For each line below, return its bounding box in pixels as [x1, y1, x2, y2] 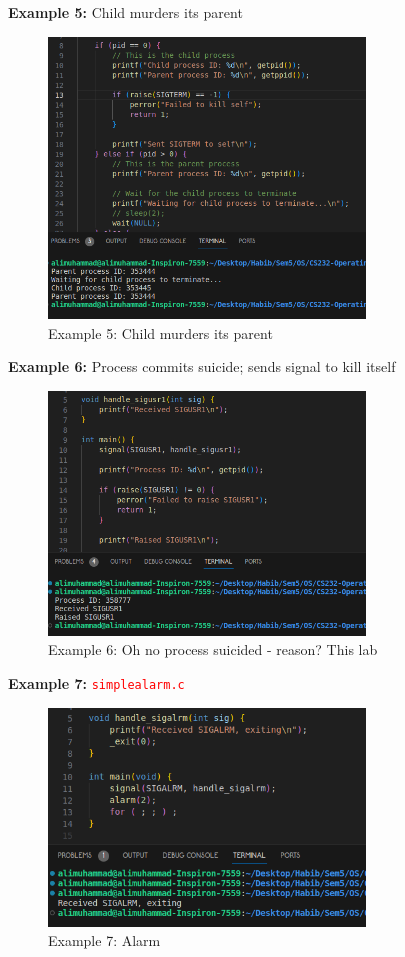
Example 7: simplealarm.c [8, 672, 185, 693]
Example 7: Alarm [48, 930, 161, 951]
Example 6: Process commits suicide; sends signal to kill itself [8, 356, 396, 377]
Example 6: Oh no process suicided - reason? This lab [48, 639, 378, 660]
